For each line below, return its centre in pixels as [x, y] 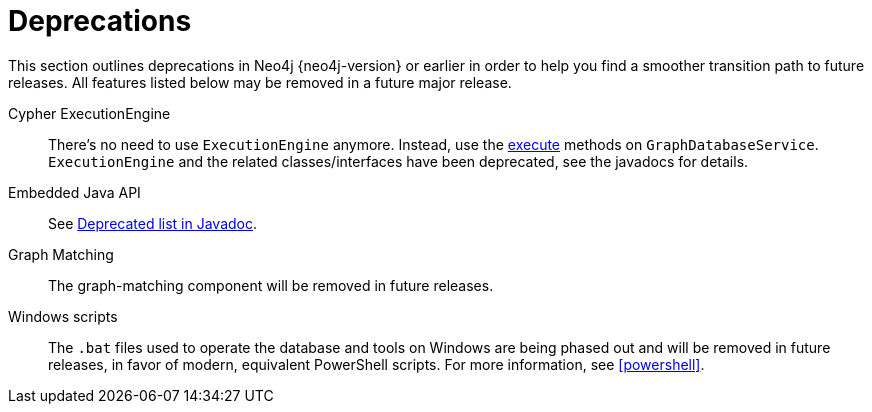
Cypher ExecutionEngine [89, 113]
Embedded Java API [74, 192]
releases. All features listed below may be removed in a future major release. [260, 82]
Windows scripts [63, 316]
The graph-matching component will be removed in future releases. [271, 285]
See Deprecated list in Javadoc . [153, 223]
